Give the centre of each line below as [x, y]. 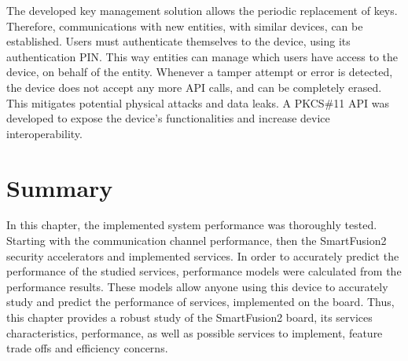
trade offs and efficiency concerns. [87, 348]
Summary [60, 187]
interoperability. [44, 133]
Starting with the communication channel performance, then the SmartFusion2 [197, 241]
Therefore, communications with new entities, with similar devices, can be [185, 26]
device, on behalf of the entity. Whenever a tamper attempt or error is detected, [200, 72]
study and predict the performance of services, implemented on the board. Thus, [200, 302]
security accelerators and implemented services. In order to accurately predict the [203, 255]
